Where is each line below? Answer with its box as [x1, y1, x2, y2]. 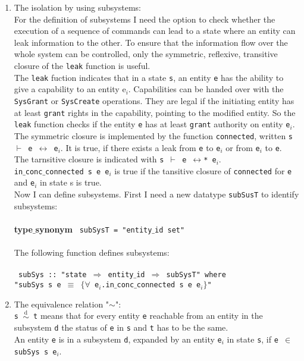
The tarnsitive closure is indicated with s [14, 153, 164, 165]
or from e [225, 141, 260, 153]
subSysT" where [166, 271, 226, 280]
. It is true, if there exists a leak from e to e [60, 141, 221, 153]
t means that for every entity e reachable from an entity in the [33, 309, 263, 322]
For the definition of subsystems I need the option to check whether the [14, 12, 275, 25]
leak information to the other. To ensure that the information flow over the [14, 36, 288, 48]
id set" [155, 225, 185, 234]
